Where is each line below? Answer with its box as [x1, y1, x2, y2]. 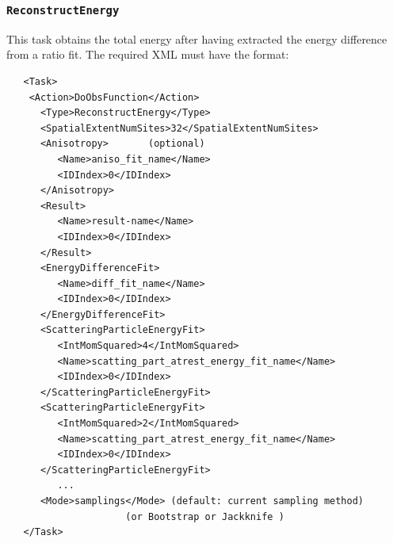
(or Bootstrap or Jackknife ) [125, 510, 284, 522]
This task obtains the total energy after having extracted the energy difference [6, 30, 387, 47]
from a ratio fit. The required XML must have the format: [6, 46, 289, 63]
